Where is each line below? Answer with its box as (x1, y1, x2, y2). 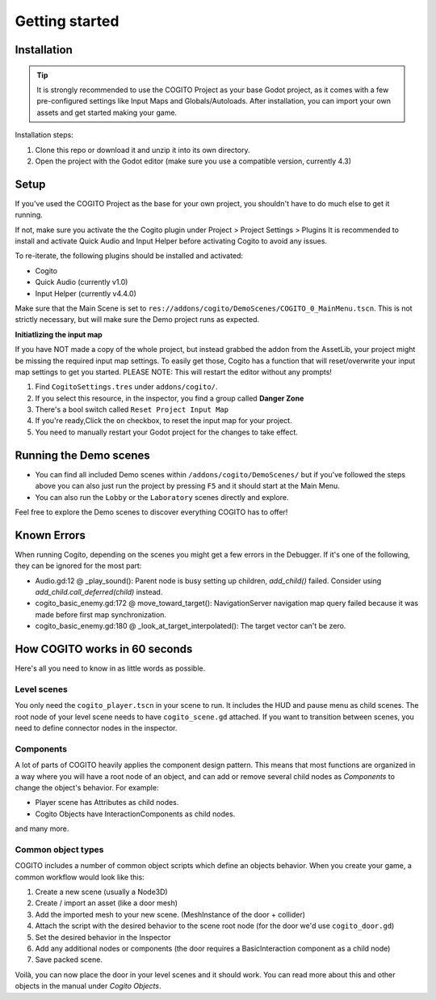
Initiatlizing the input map (15, 329, 103, 339)
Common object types (15, 844, 104, 855)
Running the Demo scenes (15, 448, 150, 462)
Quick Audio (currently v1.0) (35, 278, 128, 287)
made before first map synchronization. (35, 609, 167, 619)
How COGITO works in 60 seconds (15, 642, 193, 655)
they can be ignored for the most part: (15, 561, 142, 570)
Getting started (15, 12, 119, 30)
